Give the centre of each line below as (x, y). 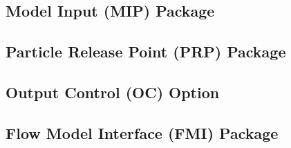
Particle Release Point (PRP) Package (146, 52)
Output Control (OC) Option (113, 92)
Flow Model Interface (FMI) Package (142, 132)
